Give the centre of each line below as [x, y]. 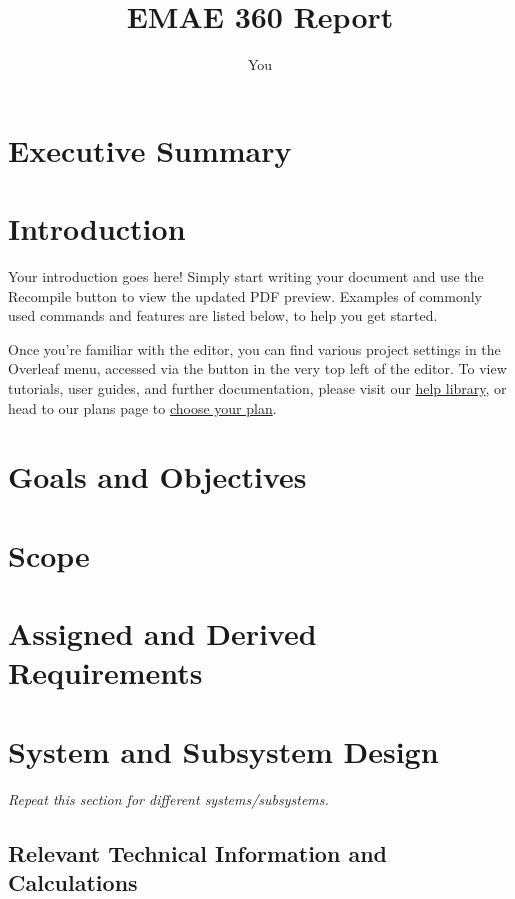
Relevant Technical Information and [197, 852]
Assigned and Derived [162, 633]
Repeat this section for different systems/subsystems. [168, 798]
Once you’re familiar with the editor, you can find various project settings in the [254, 348]
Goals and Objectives [157, 476]
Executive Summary [150, 149]
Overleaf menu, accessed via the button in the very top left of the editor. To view [257, 368]
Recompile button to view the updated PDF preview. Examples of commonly [245, 295]
